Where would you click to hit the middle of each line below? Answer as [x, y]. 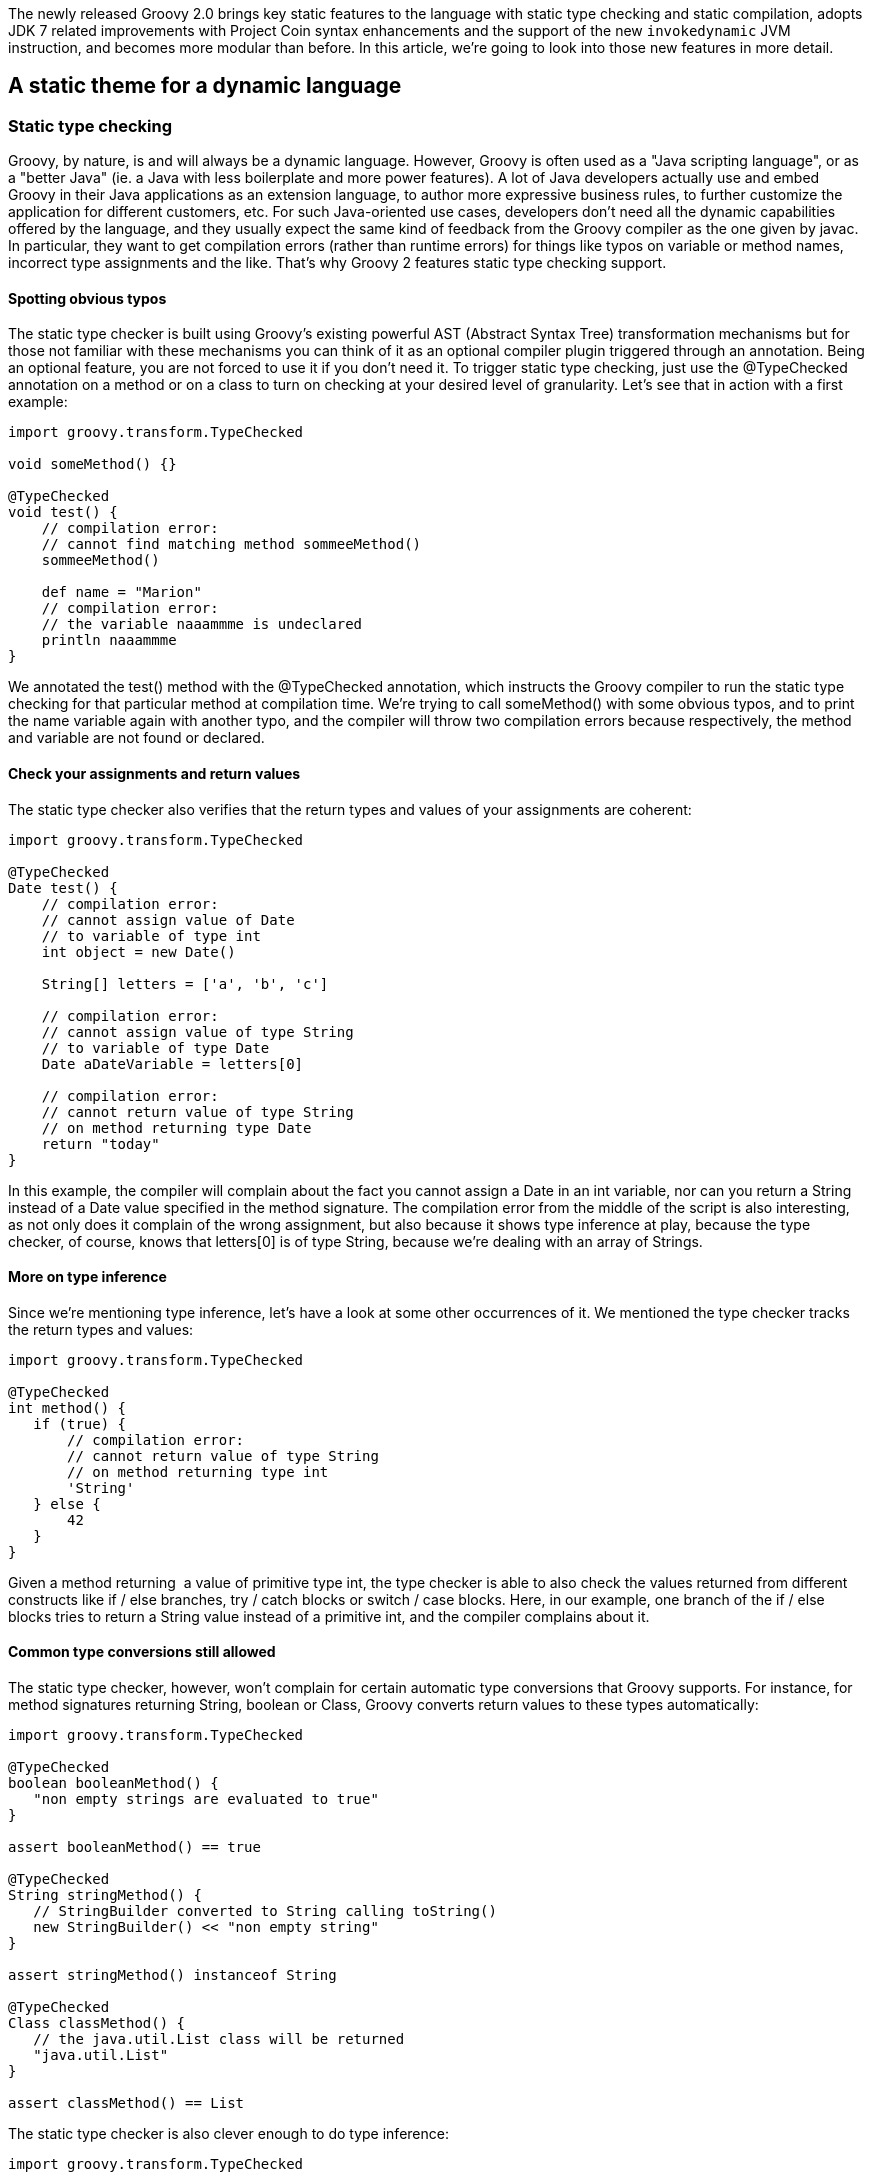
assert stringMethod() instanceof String [172, 1975]
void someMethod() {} [92, 464]
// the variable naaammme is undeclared [202, 624]
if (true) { [80, 1423]
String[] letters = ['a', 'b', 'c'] [185, 983]
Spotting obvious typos [87, 298]
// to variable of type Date [155, 1047]
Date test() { [63, 887]
